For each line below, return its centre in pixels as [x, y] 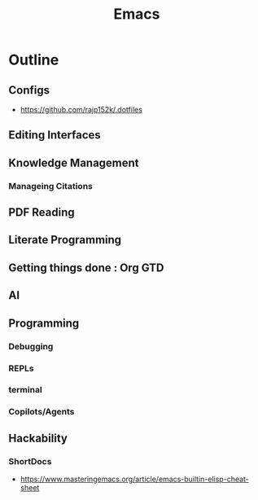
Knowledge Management [74, 162]
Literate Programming [65, 240]
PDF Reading [42, 213]
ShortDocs [30, 461]
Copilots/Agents [42, 412]
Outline [34, 60]
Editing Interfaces [55, 135]
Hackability [38, 438]
